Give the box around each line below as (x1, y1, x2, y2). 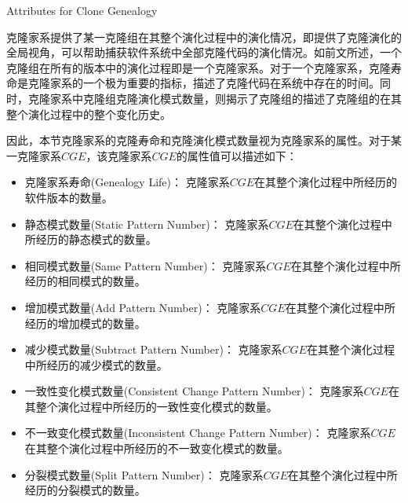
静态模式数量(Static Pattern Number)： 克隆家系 (24, 215, 269, 232)
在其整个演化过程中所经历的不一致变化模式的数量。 (24, 440, 289, 457)
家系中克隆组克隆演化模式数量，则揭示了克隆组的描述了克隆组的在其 (49, 90, 402, 106)
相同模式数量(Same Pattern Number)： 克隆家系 (24, 257, 267, 274)
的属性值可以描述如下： (176, 147, 297, 163)
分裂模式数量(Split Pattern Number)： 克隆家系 (24, 466, 264, 483)
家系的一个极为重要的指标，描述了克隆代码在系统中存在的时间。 (49, 75, 380, 91)
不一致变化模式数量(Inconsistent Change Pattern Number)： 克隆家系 (24, 424, 371, 441)
